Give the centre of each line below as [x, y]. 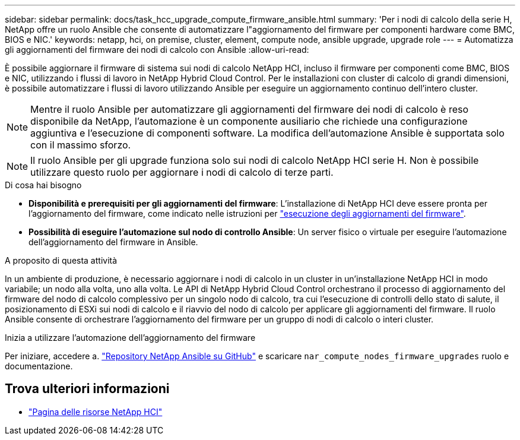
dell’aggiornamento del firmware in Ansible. [113, 242]
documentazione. [39, 366]
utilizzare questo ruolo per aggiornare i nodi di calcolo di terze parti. [182, 172]
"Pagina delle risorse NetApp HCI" [96, 411]
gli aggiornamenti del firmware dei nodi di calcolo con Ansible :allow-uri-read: [157, 50]
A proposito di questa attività [61, 260]
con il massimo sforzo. [81, 145]
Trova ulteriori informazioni [87, 389]
